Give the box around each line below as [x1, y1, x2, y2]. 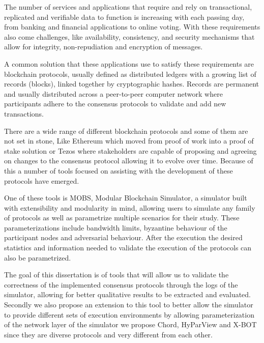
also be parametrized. [4, 252, 71, 263]
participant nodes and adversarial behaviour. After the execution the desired [4, 232, 243, 243]
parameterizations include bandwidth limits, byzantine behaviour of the [4, 222, 227, 233]
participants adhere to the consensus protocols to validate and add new [4, 98, 226, 109]
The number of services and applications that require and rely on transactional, [4, 2, 252, 12]
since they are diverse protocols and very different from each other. [4, 329, 213, 339]
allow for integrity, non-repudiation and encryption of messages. [4, 41, 203, 52]
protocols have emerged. [4, 175, 79, 186]
